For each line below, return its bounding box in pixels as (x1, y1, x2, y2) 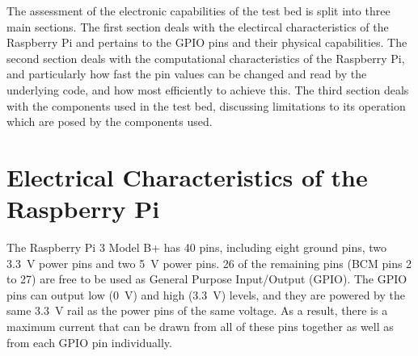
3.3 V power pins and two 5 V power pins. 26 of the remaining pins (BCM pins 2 (6, 254, 412, 271)
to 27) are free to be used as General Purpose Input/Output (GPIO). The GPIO (6, 270, 407, 287)
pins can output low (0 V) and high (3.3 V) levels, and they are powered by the (6, 286, 405, 303)
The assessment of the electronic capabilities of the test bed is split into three (6, 2, 391, 19)
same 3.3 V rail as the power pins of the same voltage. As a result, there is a (6, 302, 388, 319)
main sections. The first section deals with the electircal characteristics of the (6, 18, 389, 35)
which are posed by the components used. (6, 113, 213, 130)
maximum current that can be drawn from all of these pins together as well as (6, 318, 394, 335)
